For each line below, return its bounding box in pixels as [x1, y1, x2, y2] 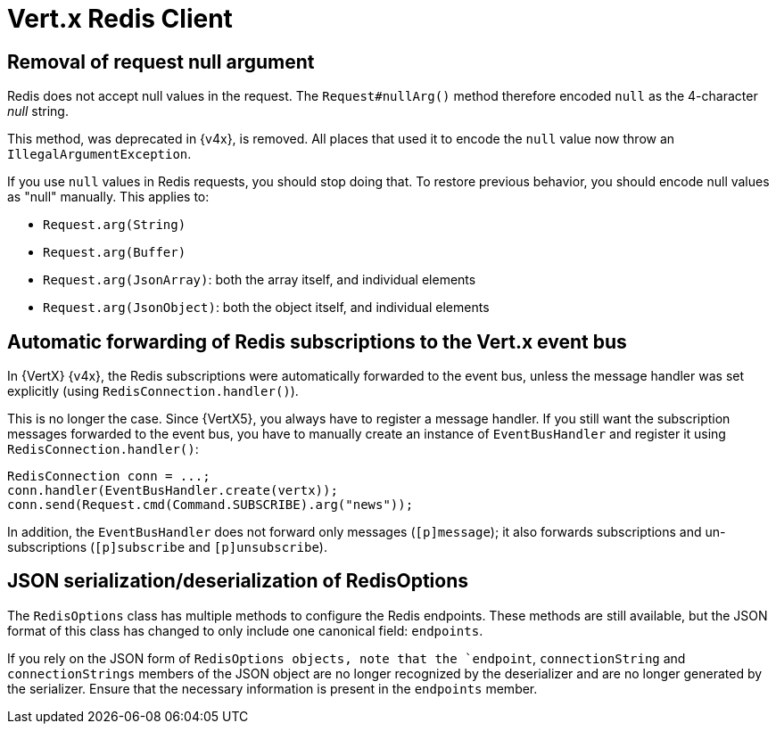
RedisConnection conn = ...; [7, 469, 211, 484]
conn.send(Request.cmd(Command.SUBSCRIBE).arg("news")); [7, 497, 414, 513]
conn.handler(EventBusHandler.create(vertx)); [7, 483, 338, 498]
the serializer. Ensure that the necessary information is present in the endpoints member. [7, 680, 538, 696]
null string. [7, 103, 69, 119]
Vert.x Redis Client [7, 4, 233, 34]
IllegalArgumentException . [7, 146, 192, 162]
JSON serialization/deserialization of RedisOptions [7, 570, 468, 593]
